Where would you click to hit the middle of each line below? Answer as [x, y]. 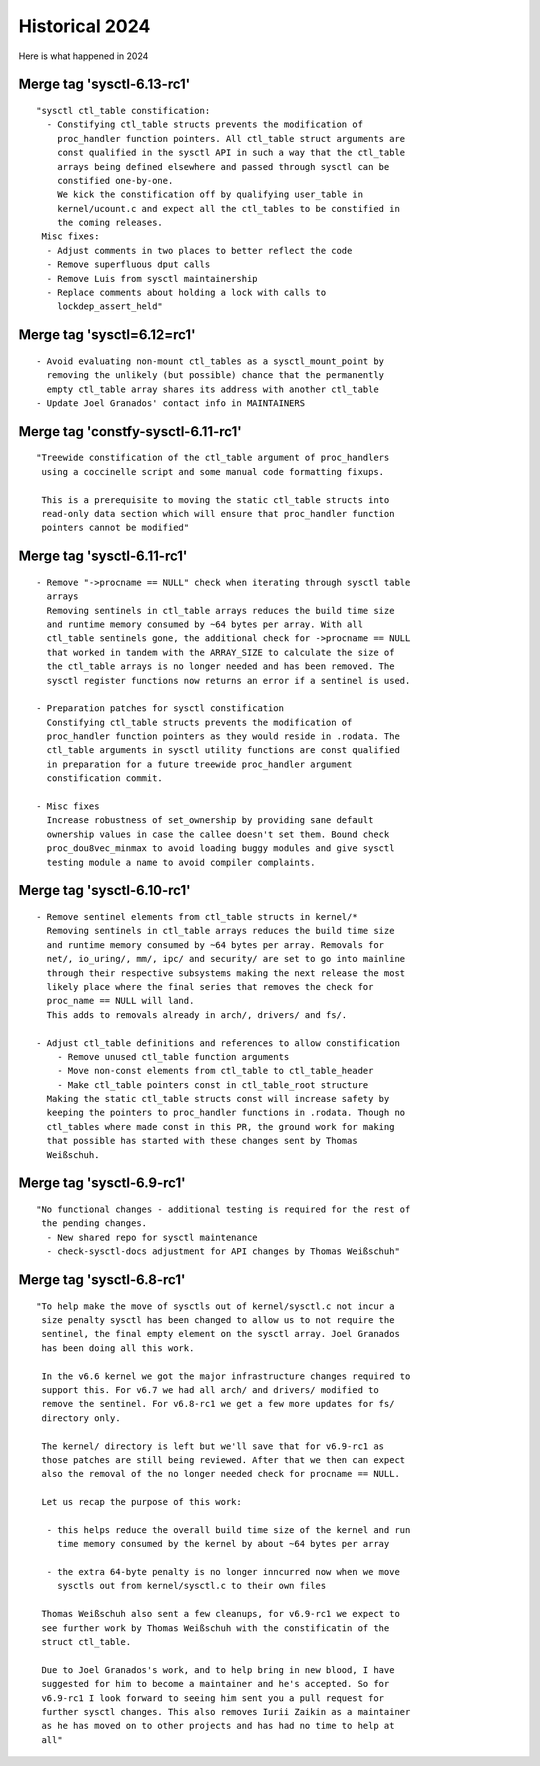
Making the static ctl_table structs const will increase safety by [218, 1099]
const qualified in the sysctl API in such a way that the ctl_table [231, 153]
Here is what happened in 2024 [83, 56]
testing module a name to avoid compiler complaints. [181, 862]
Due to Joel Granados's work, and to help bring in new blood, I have [218, 1669]
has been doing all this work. [118, 1348]
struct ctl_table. [86, 1641]
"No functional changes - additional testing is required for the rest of [223, 1209]
